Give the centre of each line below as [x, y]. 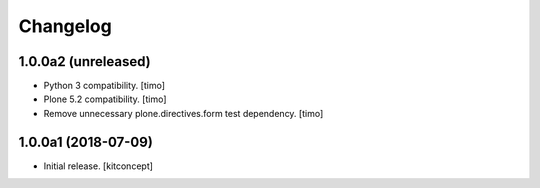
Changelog [65, 26]
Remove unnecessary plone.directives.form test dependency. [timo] [183, 113]
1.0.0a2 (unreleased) [84, 61]
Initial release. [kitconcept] [98, 166]
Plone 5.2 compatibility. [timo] [105, 99]
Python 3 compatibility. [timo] [104, 86]
